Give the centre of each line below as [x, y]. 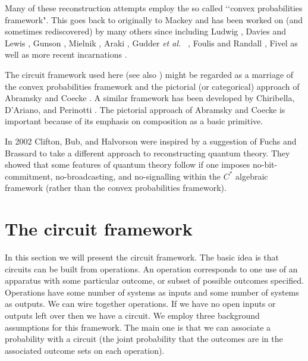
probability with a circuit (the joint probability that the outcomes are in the [144, 339]
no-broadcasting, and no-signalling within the [138, 176]
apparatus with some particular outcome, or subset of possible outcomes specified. [154, 280]
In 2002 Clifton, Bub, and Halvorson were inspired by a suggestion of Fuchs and [151, 141]
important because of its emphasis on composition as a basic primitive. [134, 121]
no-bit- [265, 164]
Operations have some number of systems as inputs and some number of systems [152, 292]
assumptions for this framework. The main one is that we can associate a [138, 327]
